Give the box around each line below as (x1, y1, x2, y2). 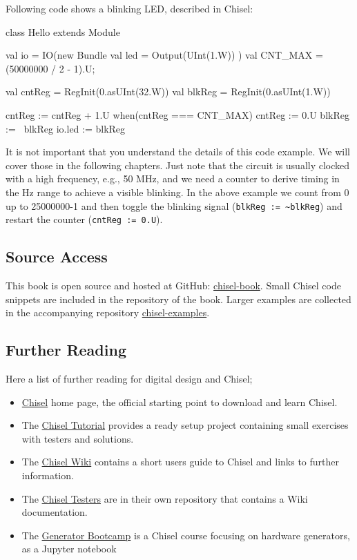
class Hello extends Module (6, 24, 120, 39)
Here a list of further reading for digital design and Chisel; (6, 371, 253, 386)
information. (21, 468, 74, 482)
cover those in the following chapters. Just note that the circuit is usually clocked (6, 157, 350, 172)
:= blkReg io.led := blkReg (6, 121, 126, 135)
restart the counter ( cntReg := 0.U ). (6, 212, 163, 226)
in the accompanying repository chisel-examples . (6, 305, 210, 320)
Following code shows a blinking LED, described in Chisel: (6, 1, 253, 15)
